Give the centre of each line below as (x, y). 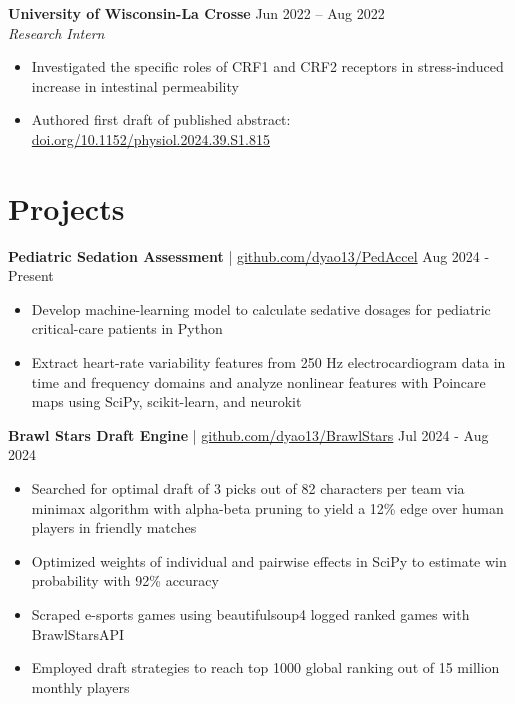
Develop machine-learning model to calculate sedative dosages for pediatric (261, 308)
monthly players (80, 686)
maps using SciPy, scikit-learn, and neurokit (166, 401)
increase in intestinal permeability (135, 85)
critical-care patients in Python (127, 328)
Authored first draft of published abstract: (161, 119)
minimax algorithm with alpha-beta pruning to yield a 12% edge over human (267, 507)
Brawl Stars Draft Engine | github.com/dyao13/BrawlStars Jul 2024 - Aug (248, 434)
